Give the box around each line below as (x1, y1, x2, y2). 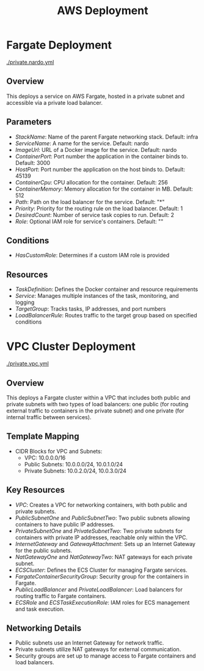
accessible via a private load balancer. (6, 99, 103, 106)
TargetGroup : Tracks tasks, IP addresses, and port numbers (15, 305, 166, 313)
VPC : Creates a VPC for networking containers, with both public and (15, 501, 188, 509)
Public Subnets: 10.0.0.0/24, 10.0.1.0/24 (24, 460, 123, 468)
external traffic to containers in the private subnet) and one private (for (6, 407, 184, 414)
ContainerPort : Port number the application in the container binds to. (15, 153, 188, 160)
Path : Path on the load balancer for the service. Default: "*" (15, 198, 165, 205)
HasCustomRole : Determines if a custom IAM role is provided (15, 252, 170, 259)
